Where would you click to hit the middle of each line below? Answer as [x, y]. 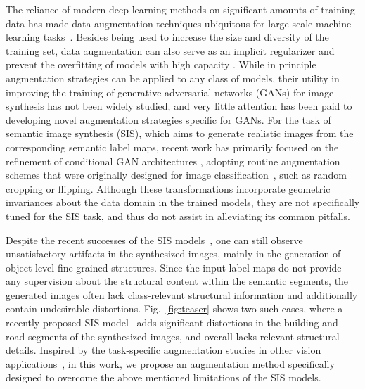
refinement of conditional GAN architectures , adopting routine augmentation [173, 161]
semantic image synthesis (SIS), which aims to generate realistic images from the [180, 133]
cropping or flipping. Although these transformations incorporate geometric [168, 188]
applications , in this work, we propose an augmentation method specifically [170, 363]
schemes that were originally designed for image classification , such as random [176, 175]
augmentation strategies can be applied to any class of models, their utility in [173, 78]
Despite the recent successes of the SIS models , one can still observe [154, 240]
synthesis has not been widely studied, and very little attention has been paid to [179, 106]
